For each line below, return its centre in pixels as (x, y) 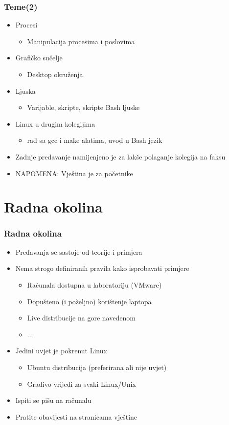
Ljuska (25, 91)
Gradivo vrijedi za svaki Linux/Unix (81, 384)
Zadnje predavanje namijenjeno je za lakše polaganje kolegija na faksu (120, 156)
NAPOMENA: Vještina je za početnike (74, 173)
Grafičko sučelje (39, 58)
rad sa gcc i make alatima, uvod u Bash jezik (95, 140)
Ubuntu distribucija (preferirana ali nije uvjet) (97, 367)
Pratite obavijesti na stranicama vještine (76, 416)
